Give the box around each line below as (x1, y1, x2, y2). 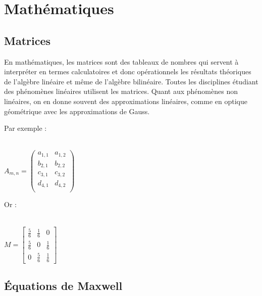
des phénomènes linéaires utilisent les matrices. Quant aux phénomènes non (4, 86, 238, 96)
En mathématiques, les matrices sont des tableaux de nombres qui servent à (4, 56, 239, 67)
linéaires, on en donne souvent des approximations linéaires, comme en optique (4, 95, 247, 106)
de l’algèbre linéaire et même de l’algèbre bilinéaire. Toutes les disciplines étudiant (4, 76, 258, 86)
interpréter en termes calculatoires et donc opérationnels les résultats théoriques (4, 66, 251, 77)
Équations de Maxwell (4, 278, 123, 293)
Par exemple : (4, 123, 47, 133)
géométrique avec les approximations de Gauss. (4, 106, 150, 116)
